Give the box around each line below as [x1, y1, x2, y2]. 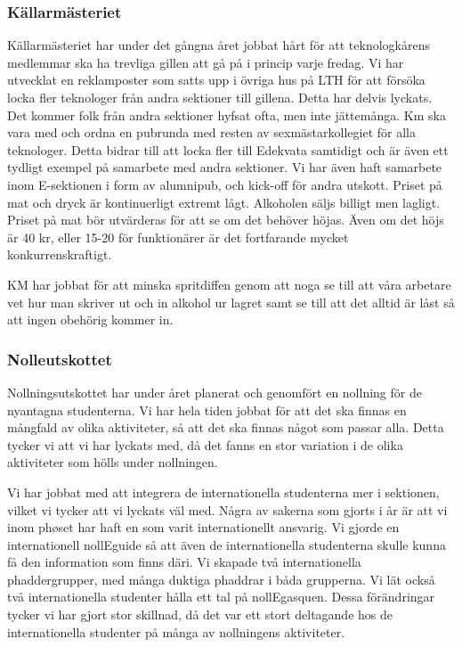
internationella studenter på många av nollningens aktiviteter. [7, 622, 345, 641]
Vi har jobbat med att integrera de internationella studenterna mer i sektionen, [7, 482, 440, 501]
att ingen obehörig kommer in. [7, 310, 174, 329]
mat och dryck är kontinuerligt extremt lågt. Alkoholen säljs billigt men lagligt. [7, 192, 441, 211]
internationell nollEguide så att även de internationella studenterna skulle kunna [7, 535, 446, 553]
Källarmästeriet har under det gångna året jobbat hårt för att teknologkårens [7, 36, 430, 54]
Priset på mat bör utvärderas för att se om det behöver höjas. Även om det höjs [7, 210, 444, 229]
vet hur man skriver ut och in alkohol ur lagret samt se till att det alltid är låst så [7, 292, 455, 311]
